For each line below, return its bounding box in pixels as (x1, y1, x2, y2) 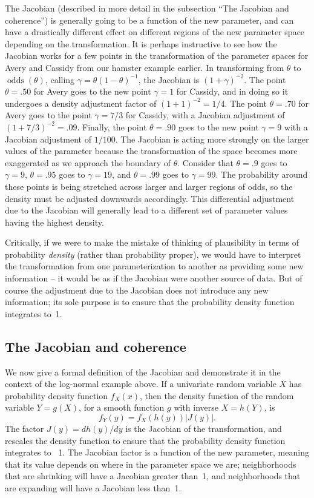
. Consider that (177, 156, 234, 169)
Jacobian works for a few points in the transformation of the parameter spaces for (5, 49, 309, 62)
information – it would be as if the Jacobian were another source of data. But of (5, 272, 303, 284)
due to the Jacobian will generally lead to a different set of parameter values (5, 204, 288, 217)
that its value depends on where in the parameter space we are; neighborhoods (5, 457, 296, 470)
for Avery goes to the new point (33, 85, 151, 98)
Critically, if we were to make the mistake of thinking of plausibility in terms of (5, 236, 299, 249)
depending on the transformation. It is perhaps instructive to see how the (5, 37, 277, 50)
